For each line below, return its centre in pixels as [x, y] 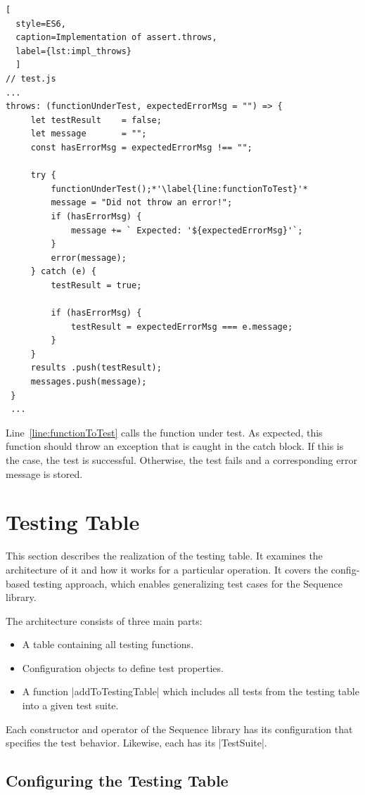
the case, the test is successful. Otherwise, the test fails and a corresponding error [181, 460]
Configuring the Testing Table [117, 781]
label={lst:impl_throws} [73, 51]
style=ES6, [41, 24]
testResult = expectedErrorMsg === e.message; [182, 327]
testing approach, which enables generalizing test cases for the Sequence [187, 583]
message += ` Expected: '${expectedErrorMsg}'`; [187, 230]
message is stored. [44, 473]
